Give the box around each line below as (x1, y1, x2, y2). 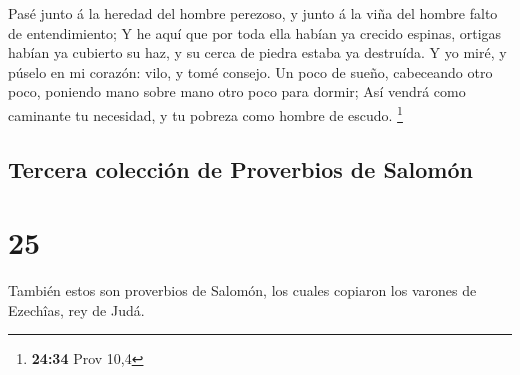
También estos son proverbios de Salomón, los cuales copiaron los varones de (8, 280, 477, 301)
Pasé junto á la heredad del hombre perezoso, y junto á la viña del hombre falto (8, 3, 498, 23)
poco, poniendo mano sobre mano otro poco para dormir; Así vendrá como (8, 81, 466, 102)
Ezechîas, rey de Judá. (8, 299, 145, 320)
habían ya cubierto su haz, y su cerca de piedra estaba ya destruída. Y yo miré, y (8, 42, 507, 63)
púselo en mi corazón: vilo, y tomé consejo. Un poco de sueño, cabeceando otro (8, 61, 493, 82)
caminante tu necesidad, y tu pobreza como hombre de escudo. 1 (8, 101, 403, 125)
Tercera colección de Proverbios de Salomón (8, 153, 473, 184)
